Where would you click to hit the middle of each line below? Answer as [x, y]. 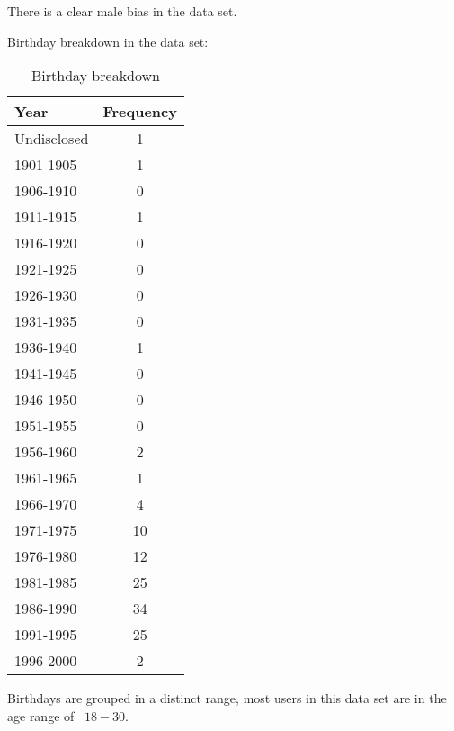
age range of [41, 715]
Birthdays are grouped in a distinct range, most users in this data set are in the [227, 698]
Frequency [140, 112]
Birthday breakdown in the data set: [108, 41]
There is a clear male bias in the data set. [122, 11]
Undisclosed [52, 139]
